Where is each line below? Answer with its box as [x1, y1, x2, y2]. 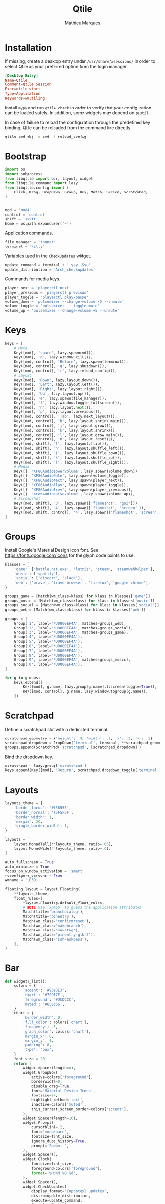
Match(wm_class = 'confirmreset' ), [23, 919, 91, 924]
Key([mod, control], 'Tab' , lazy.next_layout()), [14, 414, 118, 419]
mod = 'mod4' [5, 207, 32, 212]
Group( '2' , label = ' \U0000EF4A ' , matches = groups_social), [14, 625, 133, 630]
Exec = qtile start [5, 87, 41, 92]
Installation [5, 42, 52, 53]
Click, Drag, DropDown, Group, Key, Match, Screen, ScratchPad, [14, 190, 148, 195]
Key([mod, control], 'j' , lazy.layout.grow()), [14, 423, 113, 428]
